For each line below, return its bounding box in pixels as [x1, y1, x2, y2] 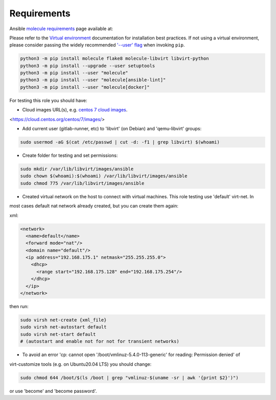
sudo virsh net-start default [20, 331, 96, 337]
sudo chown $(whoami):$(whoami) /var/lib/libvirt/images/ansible [20, 173, 188, 179]
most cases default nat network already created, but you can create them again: [9, 203, 178, 209]
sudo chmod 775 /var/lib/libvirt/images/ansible [20, 180, 145, 186]
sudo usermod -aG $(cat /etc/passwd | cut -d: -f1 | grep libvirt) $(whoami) [20, 139, 220, 145]
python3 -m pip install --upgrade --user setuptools [20, 63, 155, 68]
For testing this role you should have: [9, 97, 87, 103]
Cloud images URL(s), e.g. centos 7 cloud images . [22, 107, 128, 113]
